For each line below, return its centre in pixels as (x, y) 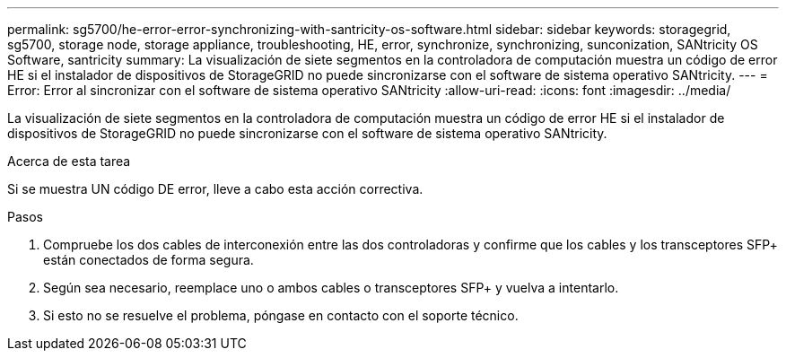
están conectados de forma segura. (148, 260)
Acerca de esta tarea (69, 161)
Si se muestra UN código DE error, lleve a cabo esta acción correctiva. (215, 189)
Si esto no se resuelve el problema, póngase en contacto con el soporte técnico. (281, 315)
